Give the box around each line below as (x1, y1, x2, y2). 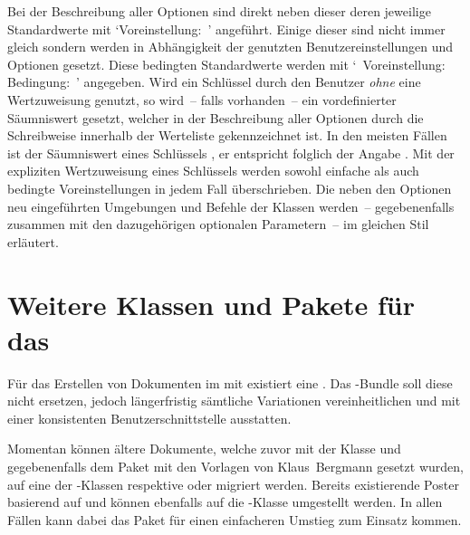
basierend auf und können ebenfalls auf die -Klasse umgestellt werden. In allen (7, 492, 443, 511)
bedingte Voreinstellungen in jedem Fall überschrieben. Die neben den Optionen (7, 178, 452, 197)
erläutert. (7, 232, 59, 251)
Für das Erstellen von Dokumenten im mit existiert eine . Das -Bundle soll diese (7, 373, 453, 392)
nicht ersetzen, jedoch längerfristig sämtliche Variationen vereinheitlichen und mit (7, 391, 461, 410)
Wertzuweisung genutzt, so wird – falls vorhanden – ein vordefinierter (7, 90, 397, 109)
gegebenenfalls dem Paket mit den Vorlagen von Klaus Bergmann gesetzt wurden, (7, 457, 464, 475)
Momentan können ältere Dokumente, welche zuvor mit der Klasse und (7, 439, 401, 458)
